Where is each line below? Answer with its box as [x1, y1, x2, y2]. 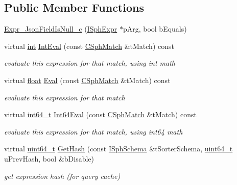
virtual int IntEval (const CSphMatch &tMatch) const [4, 40, 174, 51]
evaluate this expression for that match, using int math [4, 58, 175, 68]
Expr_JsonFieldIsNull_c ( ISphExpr [4, 23, 117, 34]
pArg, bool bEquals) [123, 23, 187, 34]
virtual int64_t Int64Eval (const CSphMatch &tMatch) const [4, 109, 197, 120]
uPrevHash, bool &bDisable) [4, 153, 94, 164]
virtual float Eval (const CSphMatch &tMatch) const [4, 74, 171, 85]
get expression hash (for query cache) [4, 170, 121, 181]
